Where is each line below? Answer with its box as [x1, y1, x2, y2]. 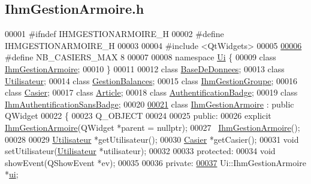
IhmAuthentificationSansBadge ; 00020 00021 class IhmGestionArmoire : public [5, 97, 294, 110]
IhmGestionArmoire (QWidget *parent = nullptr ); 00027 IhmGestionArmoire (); [5, 121, 300, 133]
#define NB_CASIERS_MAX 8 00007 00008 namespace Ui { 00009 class [5, 51, 276, 63]
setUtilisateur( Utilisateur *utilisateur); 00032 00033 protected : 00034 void [5, 145, 276, 157]
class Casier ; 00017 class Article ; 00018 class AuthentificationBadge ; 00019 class [5, 86, 298, 99]
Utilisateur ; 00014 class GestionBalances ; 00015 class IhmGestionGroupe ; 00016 [5, 74, 298, 87]
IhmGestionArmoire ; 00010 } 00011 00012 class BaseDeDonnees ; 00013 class [5, 62, 285, 75]
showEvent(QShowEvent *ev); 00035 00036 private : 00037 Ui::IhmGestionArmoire [5, 156, 306, 168]
